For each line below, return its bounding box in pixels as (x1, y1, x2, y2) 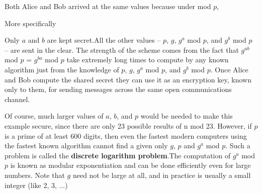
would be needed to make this (140, 111, 233, 121)
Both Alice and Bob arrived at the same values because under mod (5, 1, 211, 11)
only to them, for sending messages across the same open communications (5, 84, 232, 94)
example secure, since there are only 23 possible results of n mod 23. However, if (5, 120, 252, 131)
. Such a (225, 140, 250, 151)
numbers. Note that (5, 169, 65, 180)
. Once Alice (210, 64, 248, 74)
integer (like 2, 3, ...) (5, 179, 68, 190)
